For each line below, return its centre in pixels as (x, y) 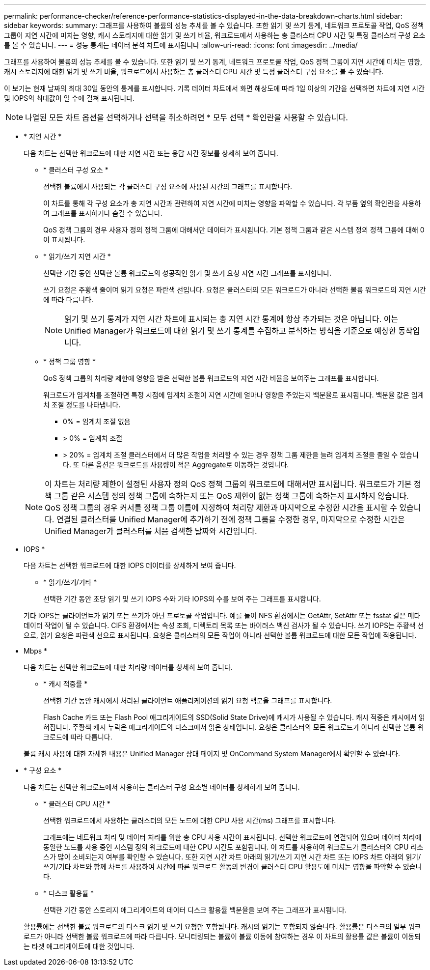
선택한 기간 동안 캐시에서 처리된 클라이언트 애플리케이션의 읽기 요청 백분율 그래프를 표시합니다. (188, 700)
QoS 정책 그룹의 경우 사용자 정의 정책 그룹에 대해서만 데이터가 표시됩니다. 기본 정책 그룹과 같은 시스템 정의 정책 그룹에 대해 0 (234, 230)
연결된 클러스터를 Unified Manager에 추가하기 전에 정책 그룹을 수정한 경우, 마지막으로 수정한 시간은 (230, 519)
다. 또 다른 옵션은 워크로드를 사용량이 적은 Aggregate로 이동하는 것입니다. (176, 465)
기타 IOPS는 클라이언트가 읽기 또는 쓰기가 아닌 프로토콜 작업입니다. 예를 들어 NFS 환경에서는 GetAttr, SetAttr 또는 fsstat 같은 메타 (222, 615)
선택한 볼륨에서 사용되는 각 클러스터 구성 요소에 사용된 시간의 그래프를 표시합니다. (168, 186)
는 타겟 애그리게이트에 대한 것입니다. (79, 946)
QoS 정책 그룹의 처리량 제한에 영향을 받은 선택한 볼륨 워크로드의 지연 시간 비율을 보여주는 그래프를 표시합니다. (211, 378)
